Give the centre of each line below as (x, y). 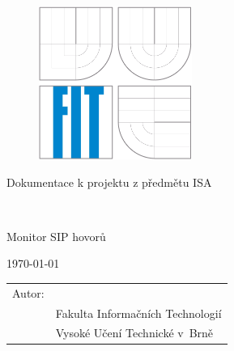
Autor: (28, 292)
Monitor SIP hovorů (56, 236)
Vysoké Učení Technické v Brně (134, 333)
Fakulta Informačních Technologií (138, 313)
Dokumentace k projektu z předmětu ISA (109, 182)
